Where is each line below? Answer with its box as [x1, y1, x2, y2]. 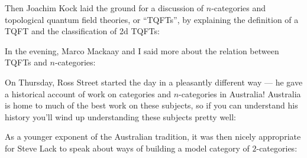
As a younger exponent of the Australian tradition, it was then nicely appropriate [5, 130, 301, 143]
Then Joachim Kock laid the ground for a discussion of [5, 2, 204, 14]
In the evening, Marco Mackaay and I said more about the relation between [5, 44, 279, 57]
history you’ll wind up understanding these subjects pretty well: [5, 110, 236, 123]
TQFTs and [5, 56, 47, 68]
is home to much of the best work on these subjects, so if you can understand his [5, 99, 298, 111]
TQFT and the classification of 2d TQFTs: [5, 25, 160, 37]
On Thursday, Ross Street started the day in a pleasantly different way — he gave [5, 75, 303, 88]
